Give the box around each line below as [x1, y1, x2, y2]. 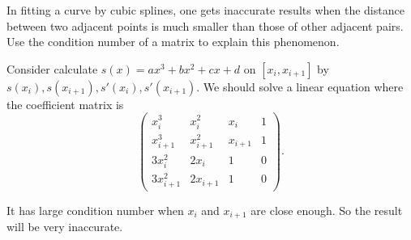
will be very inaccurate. [6, 217, 123, 234]
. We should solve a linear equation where [196, 78, 404, 95]
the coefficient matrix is [6, 95, 124, 112]
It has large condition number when [6, 201, 184, 218]
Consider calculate [6, 60, 98, 77]
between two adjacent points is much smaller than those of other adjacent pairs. [6, 17, 404, 34]
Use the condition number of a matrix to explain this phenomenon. [6, 33, 340, 50]
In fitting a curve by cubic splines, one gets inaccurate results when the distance [6, 2, 405, 18]
